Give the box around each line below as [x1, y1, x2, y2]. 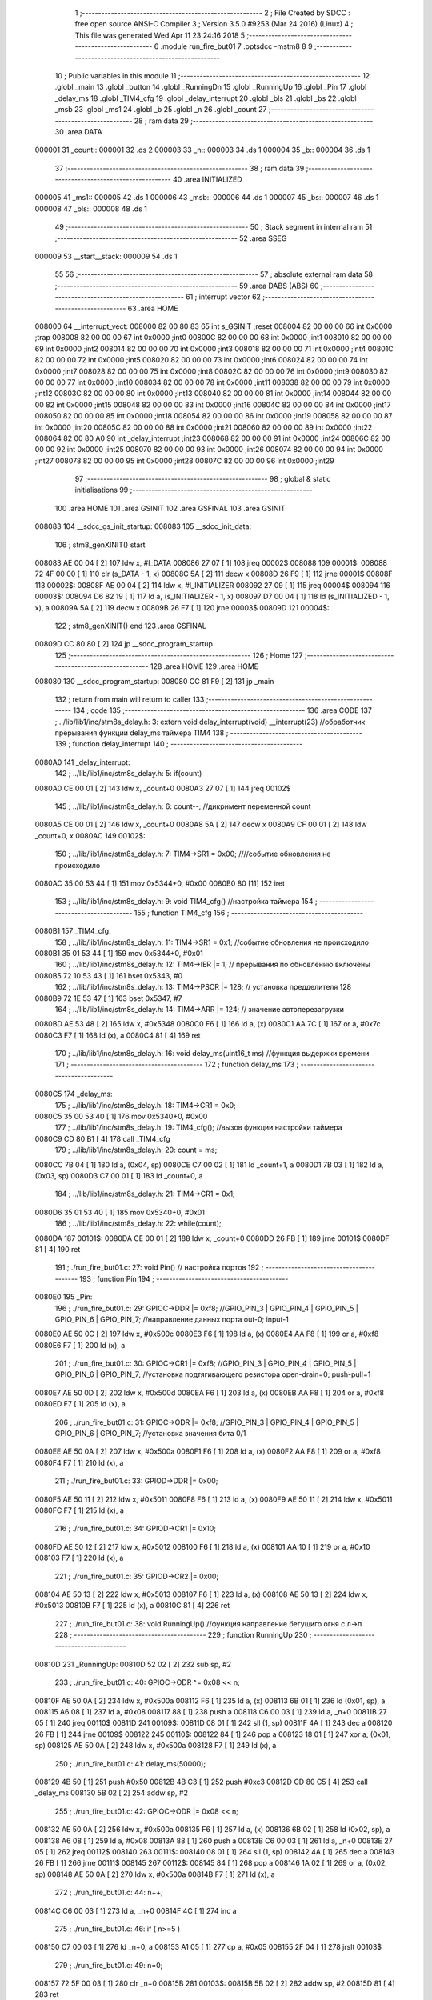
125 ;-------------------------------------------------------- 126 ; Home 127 [54, 650, 303, 660]
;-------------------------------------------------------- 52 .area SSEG [54, 233, 287, 243]
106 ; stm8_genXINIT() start [54, 540, 146, 550]
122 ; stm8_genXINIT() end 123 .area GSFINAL [54, 621, 207, 630]
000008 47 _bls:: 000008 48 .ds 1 [34, 204, 147, 214]
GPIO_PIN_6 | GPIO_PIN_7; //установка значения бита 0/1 [54, 1429, 246, 1438]
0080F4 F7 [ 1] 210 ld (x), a [34, 1458, 124, 1467]
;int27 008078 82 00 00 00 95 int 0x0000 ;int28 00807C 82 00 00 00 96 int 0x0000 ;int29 [34, 456, 335, 466]
